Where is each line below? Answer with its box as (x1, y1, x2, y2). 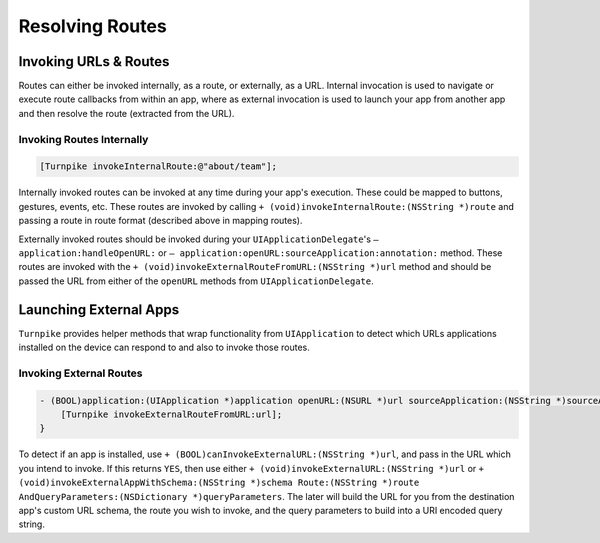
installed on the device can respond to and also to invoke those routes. (18, 341, 310, 354)
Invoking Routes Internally (18, 132, 149, 146)
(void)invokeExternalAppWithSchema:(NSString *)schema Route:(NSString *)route (18, 477, 420, 489)
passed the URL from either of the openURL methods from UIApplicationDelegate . (18, 275, 374, 287)
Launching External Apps (18, 301, 180, 318)
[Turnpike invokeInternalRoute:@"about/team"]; (39, 161, 277, 172)
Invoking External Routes (18, 366, 143, 380)
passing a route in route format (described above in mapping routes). (18, 215, 304, 227)
